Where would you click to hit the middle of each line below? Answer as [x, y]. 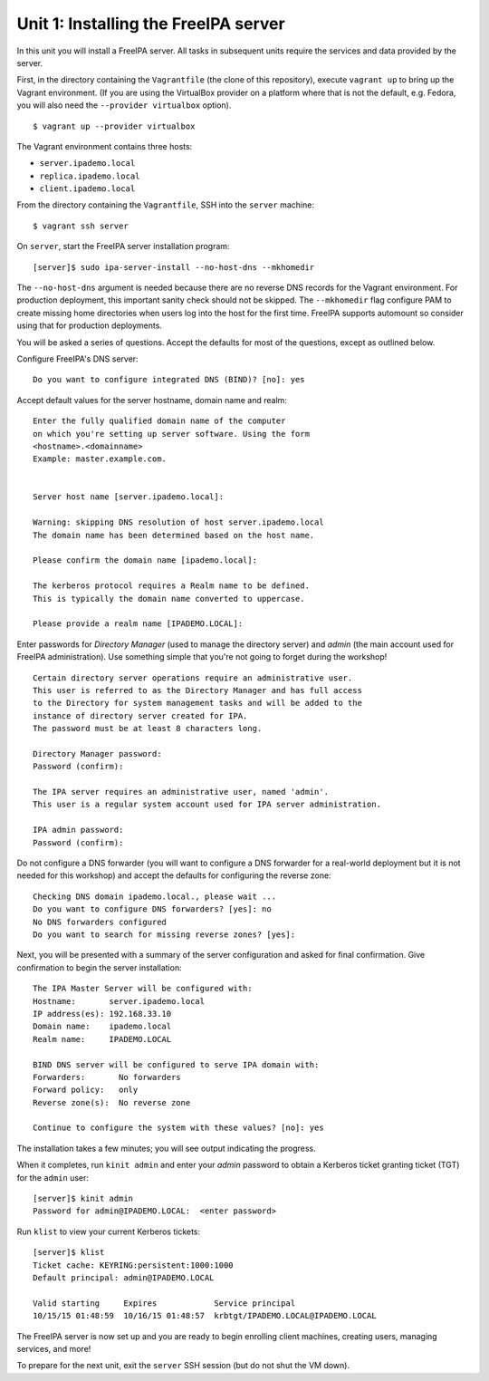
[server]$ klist [69, 1252]
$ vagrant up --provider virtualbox [114, 126]
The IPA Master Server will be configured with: [143, 989]
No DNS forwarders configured [100, 922]
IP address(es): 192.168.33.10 [102, 1014]
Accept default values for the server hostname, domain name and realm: [152, 400]
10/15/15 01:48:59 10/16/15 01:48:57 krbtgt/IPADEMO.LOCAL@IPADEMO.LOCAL [205, 1316]
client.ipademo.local [87, 189]
